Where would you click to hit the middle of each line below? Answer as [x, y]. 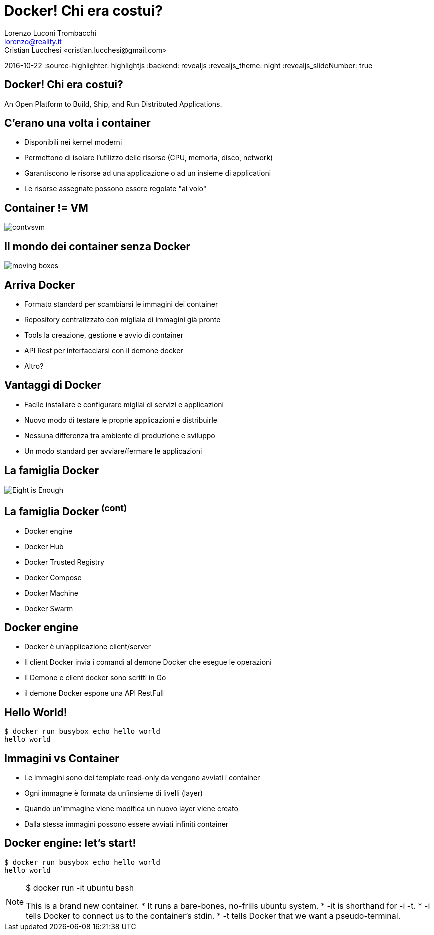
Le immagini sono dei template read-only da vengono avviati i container [142, 778]
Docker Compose [53, 577]
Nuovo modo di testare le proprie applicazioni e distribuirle [121, 420]
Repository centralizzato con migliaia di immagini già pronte [122, 319]
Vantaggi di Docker [53, 385]
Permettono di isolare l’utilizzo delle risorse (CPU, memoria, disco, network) [149, 158]
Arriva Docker [40, 285]
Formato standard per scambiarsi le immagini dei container [121, 304]
